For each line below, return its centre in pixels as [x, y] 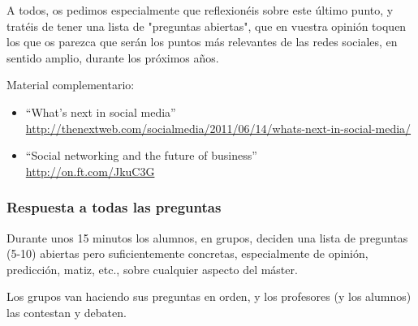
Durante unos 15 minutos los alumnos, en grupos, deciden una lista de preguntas [207, 237]
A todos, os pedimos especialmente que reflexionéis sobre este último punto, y [200, 10]
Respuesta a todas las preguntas [114, 207]
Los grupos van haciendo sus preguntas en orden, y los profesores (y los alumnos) [209, 296]
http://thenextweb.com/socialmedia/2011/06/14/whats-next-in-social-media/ [218, 128]
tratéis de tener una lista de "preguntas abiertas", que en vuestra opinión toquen [207, 26]
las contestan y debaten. [67, 312]
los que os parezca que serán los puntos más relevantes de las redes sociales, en [202, 42]
